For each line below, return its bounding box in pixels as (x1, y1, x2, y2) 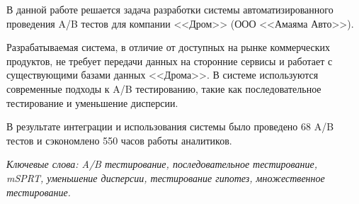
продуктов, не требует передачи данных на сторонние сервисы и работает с (6, 53, 333, 68)
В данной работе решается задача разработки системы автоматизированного (6, 2, 334, 16)
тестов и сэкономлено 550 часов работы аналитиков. (6, 132, 232, 147)
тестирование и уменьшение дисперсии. (6, 95, 178, 110)
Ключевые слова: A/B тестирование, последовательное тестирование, (6, 157, 318, 171)
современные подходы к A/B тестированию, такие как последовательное (6, 81, 321, 96)
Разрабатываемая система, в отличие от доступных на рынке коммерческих (6, 40, 331, 55)
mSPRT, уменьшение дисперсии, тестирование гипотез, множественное (6, 170, 325, 185)
